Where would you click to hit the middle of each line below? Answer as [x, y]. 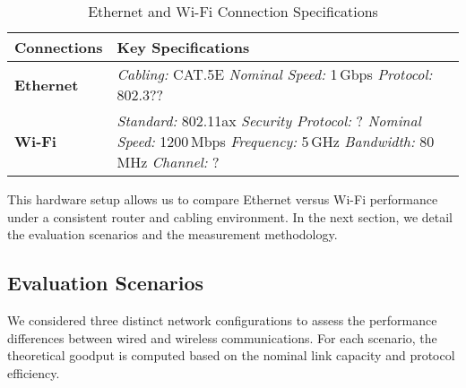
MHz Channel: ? [168, 162]
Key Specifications [183, 47]
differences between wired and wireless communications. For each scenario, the [222, 337]
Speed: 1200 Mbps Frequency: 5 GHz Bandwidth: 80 [276, 141]
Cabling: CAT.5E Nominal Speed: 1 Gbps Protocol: [275, 74]
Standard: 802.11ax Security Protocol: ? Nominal [269, 121]
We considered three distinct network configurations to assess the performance [222, 319]
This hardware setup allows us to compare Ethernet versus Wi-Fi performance [223, 199]
